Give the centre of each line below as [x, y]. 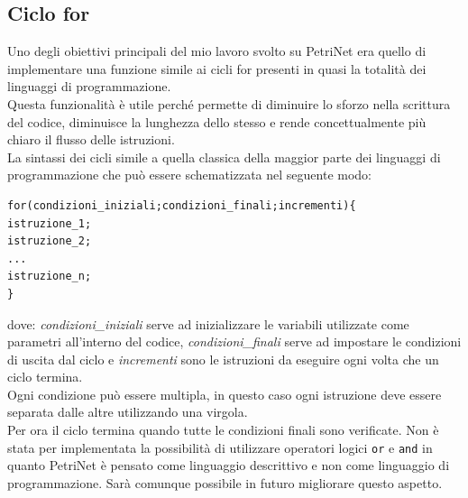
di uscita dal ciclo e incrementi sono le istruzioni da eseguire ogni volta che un [223, 359]
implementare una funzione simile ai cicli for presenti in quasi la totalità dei [217, 68]
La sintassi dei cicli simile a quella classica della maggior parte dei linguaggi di [224, 157]
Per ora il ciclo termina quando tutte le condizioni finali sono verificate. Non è [223, 430]
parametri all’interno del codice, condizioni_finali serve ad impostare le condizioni [234, 341]
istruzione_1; [50, 223]
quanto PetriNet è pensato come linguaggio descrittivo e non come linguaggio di [229, 465]
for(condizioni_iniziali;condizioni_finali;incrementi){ [182, 205]
